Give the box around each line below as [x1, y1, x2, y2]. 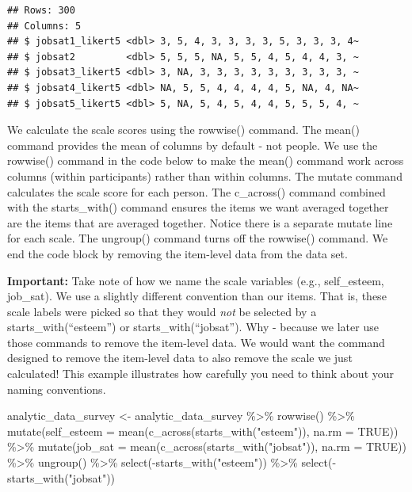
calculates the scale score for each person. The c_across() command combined [7, 183, 386, 200]
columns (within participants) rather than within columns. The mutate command [7, 167, 402, 184]
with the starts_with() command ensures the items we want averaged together [7, 199, 389, 215]
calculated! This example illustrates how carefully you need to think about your [7, 365, 395, 382]
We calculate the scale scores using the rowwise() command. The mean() [7, 121, 360, 138]
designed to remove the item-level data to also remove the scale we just [7, 349, 353, 366]
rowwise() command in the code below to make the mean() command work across [7, 152, 404, 169]
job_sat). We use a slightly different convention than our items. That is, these [7, 288, 387, 304]
